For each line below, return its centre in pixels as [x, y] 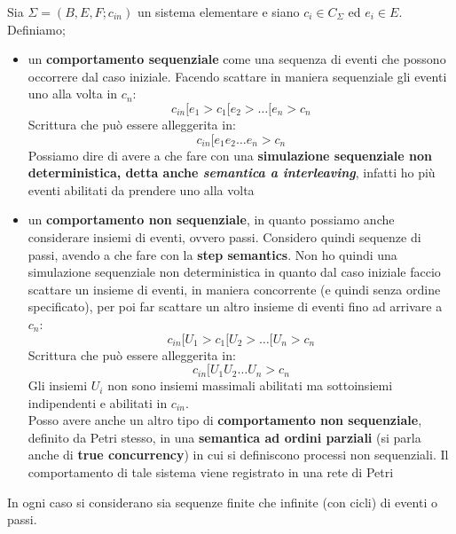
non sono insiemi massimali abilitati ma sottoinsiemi [250, 385]
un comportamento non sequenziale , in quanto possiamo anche [211, 220]
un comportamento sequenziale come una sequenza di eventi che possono [237, 59]
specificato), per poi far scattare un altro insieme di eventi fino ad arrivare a [235, 306]
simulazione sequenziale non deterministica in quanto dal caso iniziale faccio [234, 272]
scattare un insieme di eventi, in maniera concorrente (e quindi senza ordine [234, 289]
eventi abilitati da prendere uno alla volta [141, 189]
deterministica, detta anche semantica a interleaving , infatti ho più [232, 173]
